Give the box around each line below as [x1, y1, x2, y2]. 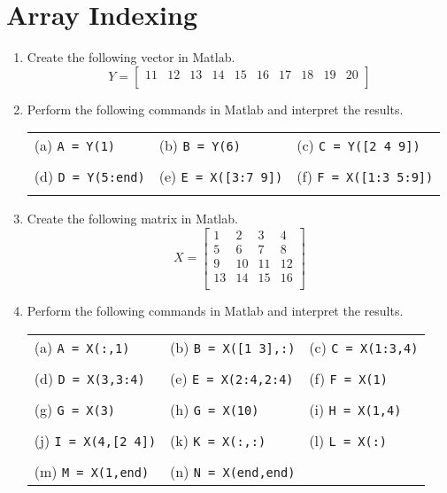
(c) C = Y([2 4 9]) [297, 135, 420, 156]
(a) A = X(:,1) [34, 336, 130, 357]
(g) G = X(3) [34, 398, 116, 419]
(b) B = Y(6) [158, 135, 241, 156]
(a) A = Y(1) [34, 135, 116, 156]
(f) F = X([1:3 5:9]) [297, 166, 434, 187]
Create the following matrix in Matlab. [27, 209, 238, 228]
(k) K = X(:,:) [170, 429, 266, 450]
